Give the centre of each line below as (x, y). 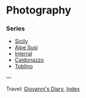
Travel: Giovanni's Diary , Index (43, 89)
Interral (23, 54)
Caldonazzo (29, 60)
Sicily (21, 41)
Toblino (24, 66)
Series (16, 29)
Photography (39, 10)
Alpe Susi (26, 48)
